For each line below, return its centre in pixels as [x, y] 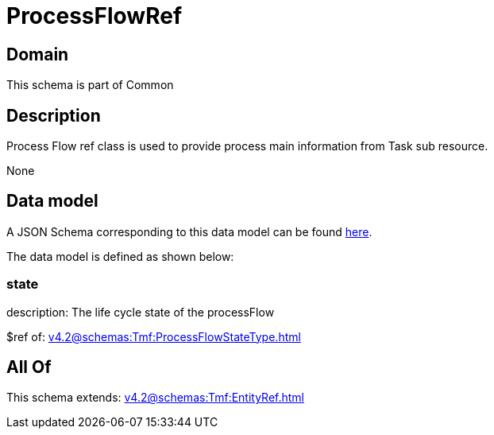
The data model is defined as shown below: [120, 256]
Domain [38, 54]
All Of [29, 367]
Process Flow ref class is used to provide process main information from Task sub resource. [247, 146]
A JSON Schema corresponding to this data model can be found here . [189, 231]
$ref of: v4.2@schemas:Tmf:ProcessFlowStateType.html [154, 336]
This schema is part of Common [90, 85]
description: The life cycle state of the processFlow [141, 312]
